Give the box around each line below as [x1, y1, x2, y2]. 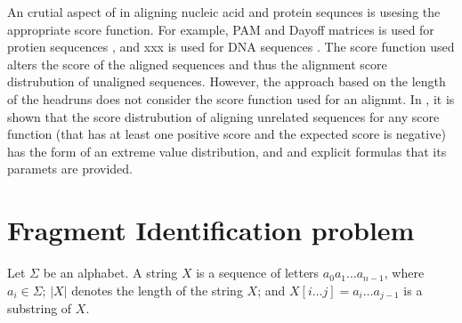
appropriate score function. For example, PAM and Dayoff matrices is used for [7, 20, 434, 38]
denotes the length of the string [71, 280, 243, 299]
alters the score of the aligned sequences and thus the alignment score [7, 54, 387, 73]
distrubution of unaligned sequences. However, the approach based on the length [7, 72, 446, 91]
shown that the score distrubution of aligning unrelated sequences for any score [7, 107, 440, 125]
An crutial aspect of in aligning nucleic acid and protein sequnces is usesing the [7, 3, 441, 20]
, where [384, 263, 425, 282]
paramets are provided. [7, 159, 133, 178]
